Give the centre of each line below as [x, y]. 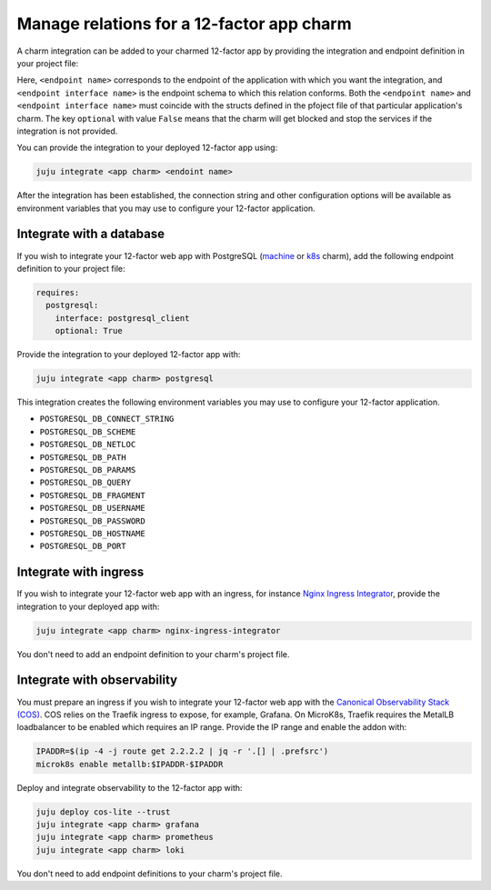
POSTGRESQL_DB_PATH [83, 457]
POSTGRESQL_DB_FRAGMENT [92, 495]
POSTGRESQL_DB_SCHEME [88, 431]
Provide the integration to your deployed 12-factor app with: [129, 355]
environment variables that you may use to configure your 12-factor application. [166, 208]
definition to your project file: [71, 268]
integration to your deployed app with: [88, 606]
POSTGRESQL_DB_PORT [83, 546]
